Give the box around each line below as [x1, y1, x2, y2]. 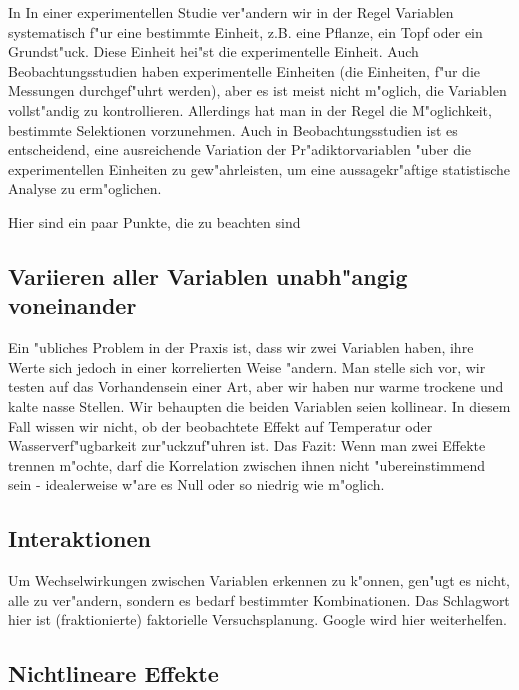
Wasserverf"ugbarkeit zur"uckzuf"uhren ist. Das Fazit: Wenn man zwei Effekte [8, 435, 486, 456]
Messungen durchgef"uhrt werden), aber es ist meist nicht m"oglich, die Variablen [8, 80, 507, 101]
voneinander [8, 290, 137, 321]
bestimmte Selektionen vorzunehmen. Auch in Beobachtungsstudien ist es [8, 119, 458, 140]
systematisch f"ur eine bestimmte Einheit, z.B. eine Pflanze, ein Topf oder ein [8, 21, 483, 42]
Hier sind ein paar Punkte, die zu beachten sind [8, 211, 301, 232]
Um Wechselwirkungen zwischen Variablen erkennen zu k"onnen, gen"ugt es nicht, [8, 570, 510, 591]
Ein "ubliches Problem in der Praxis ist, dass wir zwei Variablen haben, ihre [8, 337, 474, 358]
